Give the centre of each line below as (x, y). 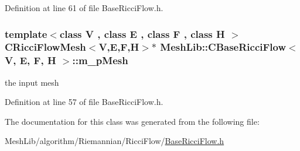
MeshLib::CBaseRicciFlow (223, 47)
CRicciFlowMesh (45, 47)
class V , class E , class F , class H (142, 34)
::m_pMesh (100, 60)
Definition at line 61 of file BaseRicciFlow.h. (84, 8)
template (26, 34)
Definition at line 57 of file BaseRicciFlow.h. (84, 102)
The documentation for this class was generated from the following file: (132, 121)
